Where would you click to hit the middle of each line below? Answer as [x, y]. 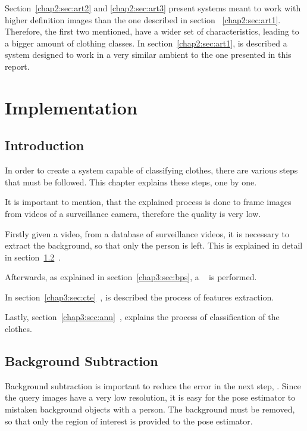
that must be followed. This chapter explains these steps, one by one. [131, 182]
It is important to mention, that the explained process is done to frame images [148, 202]
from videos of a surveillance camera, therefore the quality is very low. [133, 213]
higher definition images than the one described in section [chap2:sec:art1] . [143, 19]
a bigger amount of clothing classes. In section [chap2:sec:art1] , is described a [146, 43]
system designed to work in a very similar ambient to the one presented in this [148, 55]
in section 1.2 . [33, 257]
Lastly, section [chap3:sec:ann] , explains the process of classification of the [142, 317]
